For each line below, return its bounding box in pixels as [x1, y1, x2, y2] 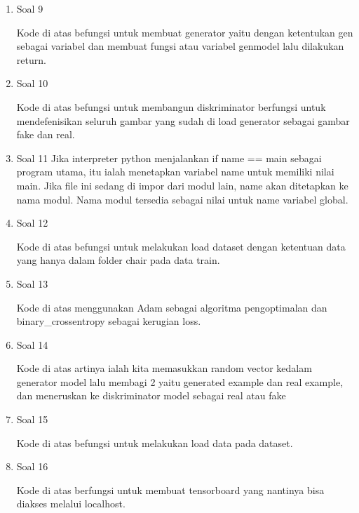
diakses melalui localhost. [16, 496, 126, 511]
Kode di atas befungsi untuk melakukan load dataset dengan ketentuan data [16, 239, 346, 253]
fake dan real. [16, 127, 75, 142]
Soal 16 [16, 459, 48, 474]
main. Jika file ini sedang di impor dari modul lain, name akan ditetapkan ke [16, 178, 348, 192]
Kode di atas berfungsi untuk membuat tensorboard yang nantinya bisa [16, 482, 325, 497]
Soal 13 [16, 276, 48, 291]
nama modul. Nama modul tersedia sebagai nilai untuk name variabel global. [16, 192, 348, 206]
